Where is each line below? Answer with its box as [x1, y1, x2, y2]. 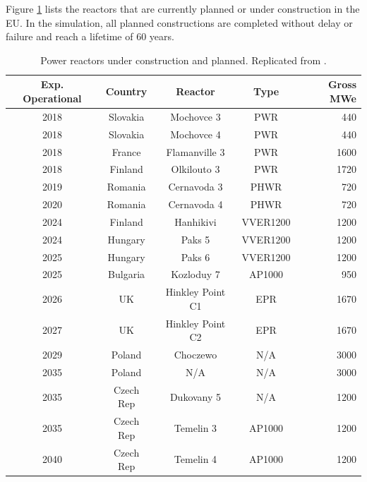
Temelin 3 [174, 421, 217, 435]
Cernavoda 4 [168, 197, 223, 212]
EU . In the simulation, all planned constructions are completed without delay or [6, 15, 353, 30]
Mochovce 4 [170, 126, 221, 141]
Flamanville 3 [166, 144, 225, 159]
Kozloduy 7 [171, 267, 220, 282]
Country [105, 84, 148, 99]
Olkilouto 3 [171, 162, 220, 176]
